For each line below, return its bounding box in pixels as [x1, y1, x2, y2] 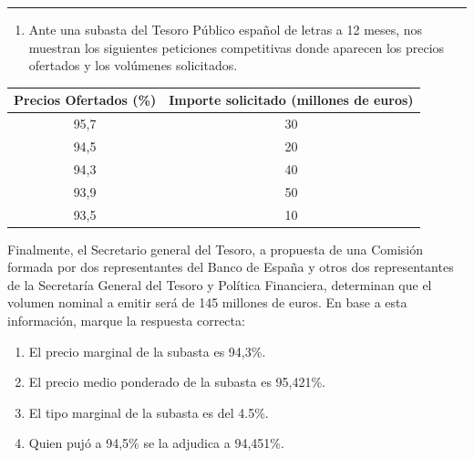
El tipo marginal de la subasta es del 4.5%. [28, 402, 269, 422]
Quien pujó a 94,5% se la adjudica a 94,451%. [28, 433, 284, 453]
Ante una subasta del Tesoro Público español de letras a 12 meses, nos [28, 20, 423, 38]
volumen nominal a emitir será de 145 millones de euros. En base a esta [7, 293, 407, 312]
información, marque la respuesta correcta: [7, 310, 245, 329]
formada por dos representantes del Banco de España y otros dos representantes [7, 257, 454, 276]
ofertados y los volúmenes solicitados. [28, 56, 238, 75]
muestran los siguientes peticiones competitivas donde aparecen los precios [28, 37, 445, 57]
